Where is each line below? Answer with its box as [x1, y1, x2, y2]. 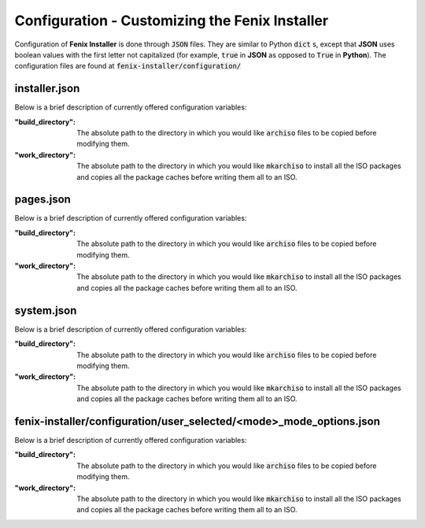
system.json [14, 303, 77, 317]
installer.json [14, 82, 80, 95]
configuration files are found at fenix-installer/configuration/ [14, 61, 242, 71]
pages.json [14, 193, 71, 206]
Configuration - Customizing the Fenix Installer [14, 12, 329, 29]
